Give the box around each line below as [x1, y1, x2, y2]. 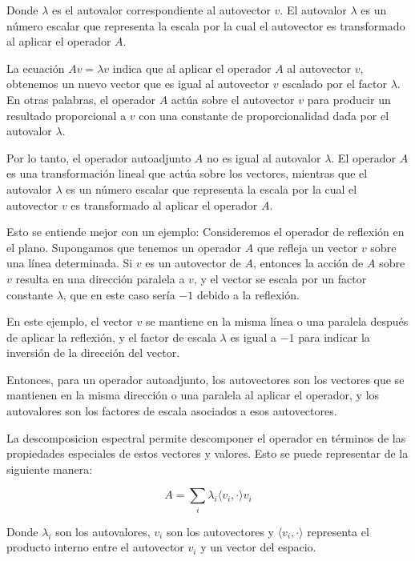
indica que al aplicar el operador [112, 59, 272, 76]
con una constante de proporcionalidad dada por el [139, 106, 389, 123]
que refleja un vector [256, 238, 358, 255]
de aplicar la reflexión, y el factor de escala [6, 328, 216, 345]
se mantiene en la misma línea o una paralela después [145, 313, 409, 330]
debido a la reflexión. [196, 286, 300, 303]
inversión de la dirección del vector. [6, 344, 180, 361]
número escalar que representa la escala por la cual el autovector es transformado [6, 17, 405, 34]
